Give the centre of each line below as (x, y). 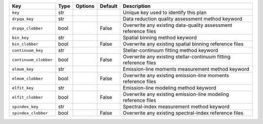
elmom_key (23, 69)
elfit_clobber (28, 97)
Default (109, 6)
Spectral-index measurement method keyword (176, 107)
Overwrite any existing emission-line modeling (176, 94)
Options (85, 6)
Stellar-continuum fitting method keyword (170, 50)
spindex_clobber (30, 113)
